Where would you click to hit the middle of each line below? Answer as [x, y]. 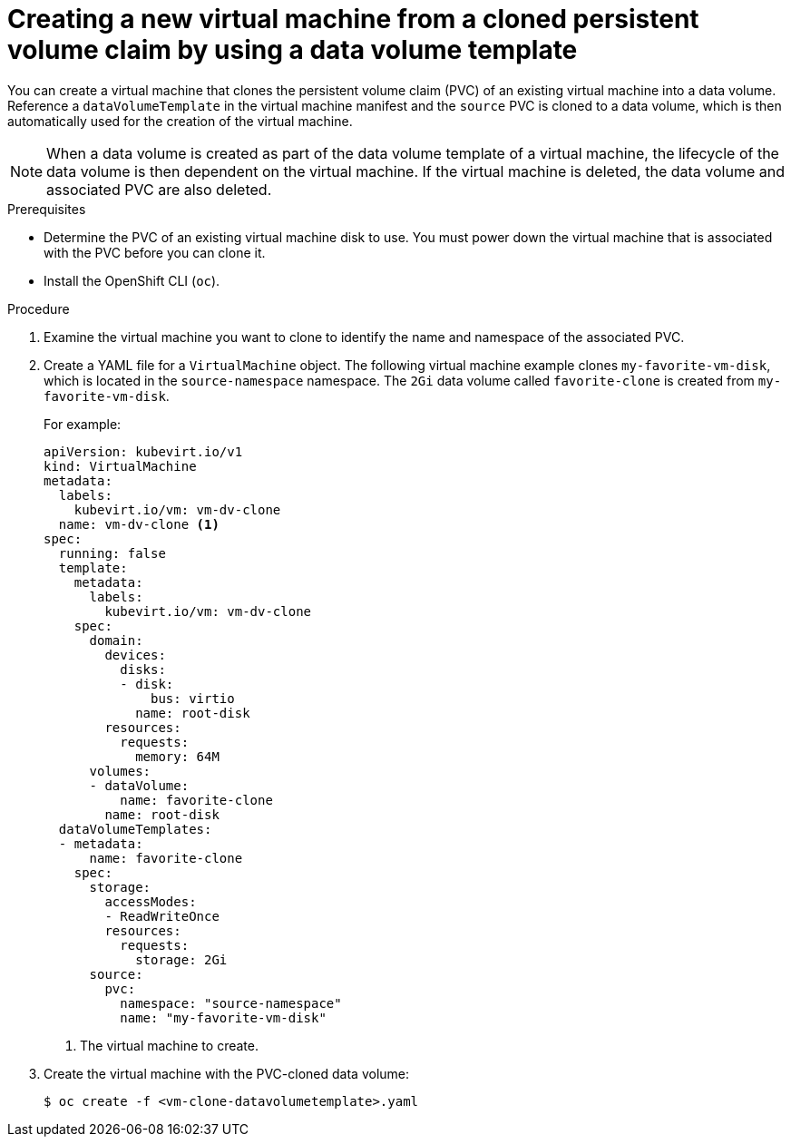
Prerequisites [47, 209]
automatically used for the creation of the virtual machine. [180, 121]
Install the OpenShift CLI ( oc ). [132, 280]
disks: [143, 669]
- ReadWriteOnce [162, 916]
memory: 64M [177, 756]
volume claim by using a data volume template [293, 50]
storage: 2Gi [181, 959]
